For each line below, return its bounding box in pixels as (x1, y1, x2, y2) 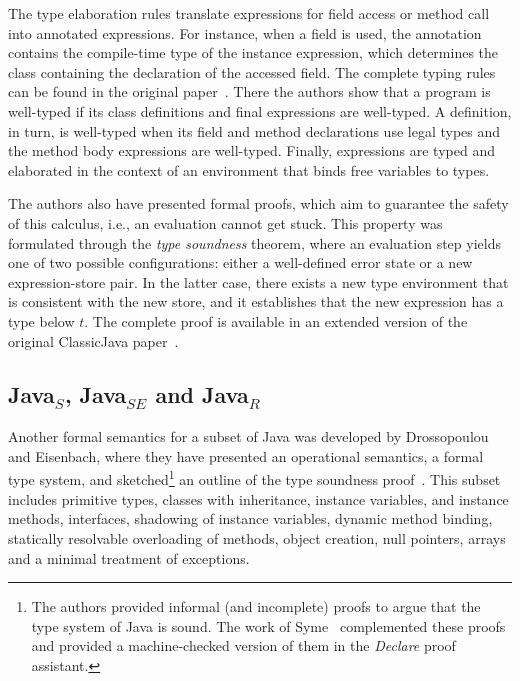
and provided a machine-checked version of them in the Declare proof (31, 635, 456, 656)
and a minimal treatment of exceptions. (8, 547, 250, 568)
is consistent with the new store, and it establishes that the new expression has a (8, 291, 504, 312)
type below (8, 310, 75, 331)
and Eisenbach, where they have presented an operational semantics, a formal (8, 445, 484, 466)
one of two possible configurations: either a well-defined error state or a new (8, 252, 473, 273)
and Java (155, 379, 249, 410)
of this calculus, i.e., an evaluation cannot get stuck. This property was (8, 212, 443, 233)
